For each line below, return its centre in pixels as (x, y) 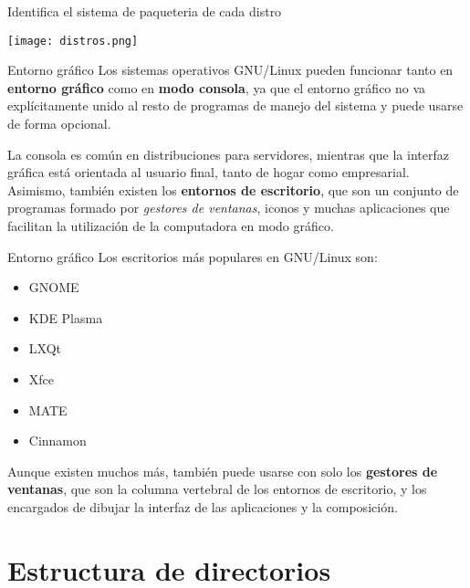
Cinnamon (57, 441)
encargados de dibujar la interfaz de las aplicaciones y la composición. (203, 506)
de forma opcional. (59, 124)
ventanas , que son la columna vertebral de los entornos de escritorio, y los (217, 489)
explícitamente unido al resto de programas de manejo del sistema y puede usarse (235, 105)
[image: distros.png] (73, 41)
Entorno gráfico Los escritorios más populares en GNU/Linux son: (193, 256)
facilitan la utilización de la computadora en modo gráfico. (171, 226)
